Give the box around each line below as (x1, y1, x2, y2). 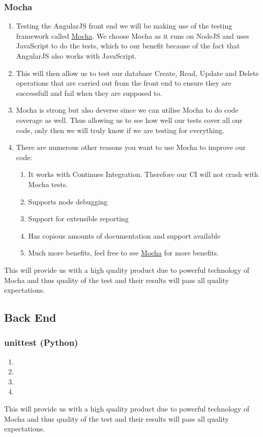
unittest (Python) (4, 336, 78, 349)
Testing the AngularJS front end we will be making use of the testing (16, 20, 232, 31)
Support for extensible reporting (28, 213, 129, 224)
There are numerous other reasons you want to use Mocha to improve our (16, 142, 246, 152)
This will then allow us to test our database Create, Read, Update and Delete (16, 67, 259, 78)
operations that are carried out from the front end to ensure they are (16, 78, 231, 88)
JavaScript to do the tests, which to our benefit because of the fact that (16, 40, 240, 51)
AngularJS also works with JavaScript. (16, 50, 137, 61)
